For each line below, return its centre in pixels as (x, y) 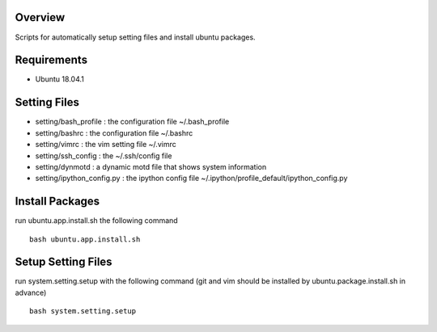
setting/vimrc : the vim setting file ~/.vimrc (106, 145)
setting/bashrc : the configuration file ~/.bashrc (114, 132)
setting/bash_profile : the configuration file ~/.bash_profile (132, 122)
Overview (40, 17)
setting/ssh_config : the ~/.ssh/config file (104, 155)
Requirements (51, 60)
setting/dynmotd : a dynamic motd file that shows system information (151, 166)
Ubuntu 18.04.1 (59, 79)
